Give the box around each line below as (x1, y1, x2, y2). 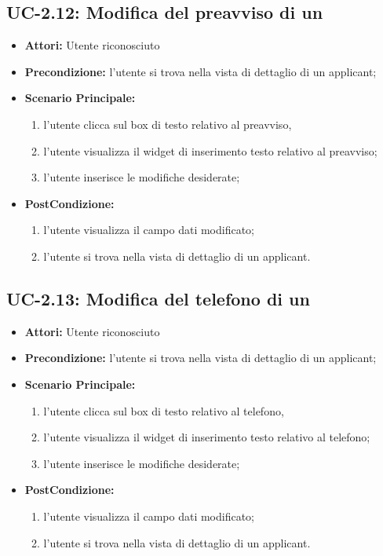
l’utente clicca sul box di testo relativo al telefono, (43, 402, 284, 419)
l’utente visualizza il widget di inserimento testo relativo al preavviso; (43, 142, 378, 159)
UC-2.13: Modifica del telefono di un (6, 286, 310, 310)
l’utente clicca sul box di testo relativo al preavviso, (43, 115, 292, 132)
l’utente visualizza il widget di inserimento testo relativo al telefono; (43, 429, 370, 445)
